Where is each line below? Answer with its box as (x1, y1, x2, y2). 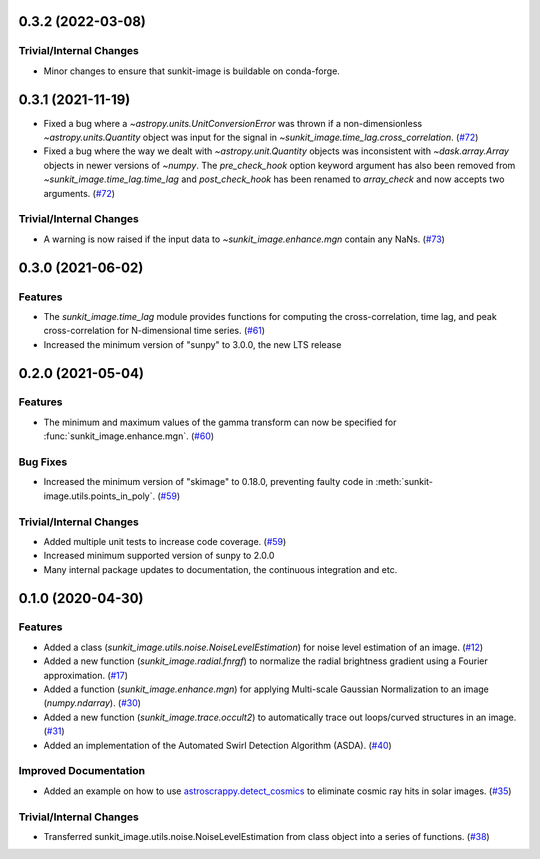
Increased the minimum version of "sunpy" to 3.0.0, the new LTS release (43, 338, 342, 350)
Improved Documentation (18, 764, 146, 778)
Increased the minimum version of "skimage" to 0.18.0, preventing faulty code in (43, 476, 374, 488)
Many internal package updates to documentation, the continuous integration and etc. (43, 563, 398, 575)
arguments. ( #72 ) (43, 187, 115, 199)
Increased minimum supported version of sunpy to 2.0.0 (43, 550, 275, 562)
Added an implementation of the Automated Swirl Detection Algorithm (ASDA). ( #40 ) (43, 739, 392, 751)
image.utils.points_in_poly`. (43, 490, 156, 502)
